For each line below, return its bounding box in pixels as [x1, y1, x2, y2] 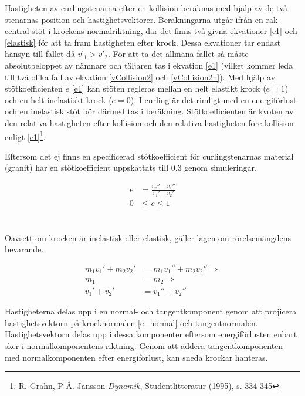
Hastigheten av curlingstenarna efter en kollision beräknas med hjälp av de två [5, 2, 287, 13]
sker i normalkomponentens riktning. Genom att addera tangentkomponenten [5, 340, 283, 352]
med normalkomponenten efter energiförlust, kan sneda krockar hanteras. [5, 351, 268, 363]
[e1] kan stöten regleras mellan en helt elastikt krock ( [72, 82, 266, 94]
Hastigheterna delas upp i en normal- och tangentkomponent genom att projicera [5, 305, 297, 317]
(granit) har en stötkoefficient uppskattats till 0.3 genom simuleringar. [5, 161, 257, 174]
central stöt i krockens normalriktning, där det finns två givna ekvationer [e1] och [5, 25, 297, 37]
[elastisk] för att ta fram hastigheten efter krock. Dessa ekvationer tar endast [5, 36, 281, 48]
